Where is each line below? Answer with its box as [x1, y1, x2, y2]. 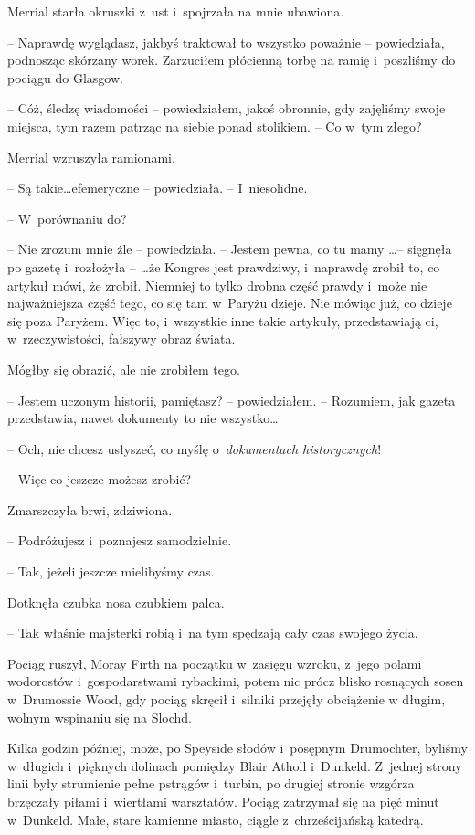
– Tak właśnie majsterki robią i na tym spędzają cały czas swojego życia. [7, 623, 418, 642]
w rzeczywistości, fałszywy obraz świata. [7, 329, 236, 348]
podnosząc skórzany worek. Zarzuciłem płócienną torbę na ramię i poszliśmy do [7, 50, 456, 69]
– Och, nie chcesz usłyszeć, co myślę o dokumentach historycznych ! [7, 439, 382, 458]
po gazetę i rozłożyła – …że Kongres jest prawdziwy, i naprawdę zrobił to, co [7, 257, 440, 276]
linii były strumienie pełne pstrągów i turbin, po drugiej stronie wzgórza [7, 774, 415, 793]
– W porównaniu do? [7, 208, 127, 227]
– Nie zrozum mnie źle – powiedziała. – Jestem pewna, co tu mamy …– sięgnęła [7, 239, 452, 259]
